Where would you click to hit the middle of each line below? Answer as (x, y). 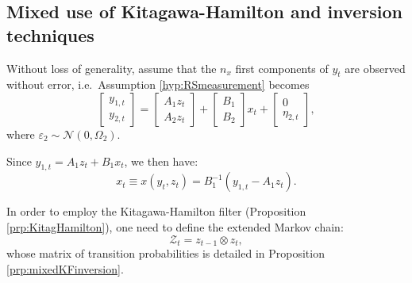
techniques (50, 34)
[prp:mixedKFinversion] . (65, 268)
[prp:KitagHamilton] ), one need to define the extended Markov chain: (175, 226)
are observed (375, 68)
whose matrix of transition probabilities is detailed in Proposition (166, 253)
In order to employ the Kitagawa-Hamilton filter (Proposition (156, 211)
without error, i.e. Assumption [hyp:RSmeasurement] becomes (158, 84)
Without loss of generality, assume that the (112, 68)
